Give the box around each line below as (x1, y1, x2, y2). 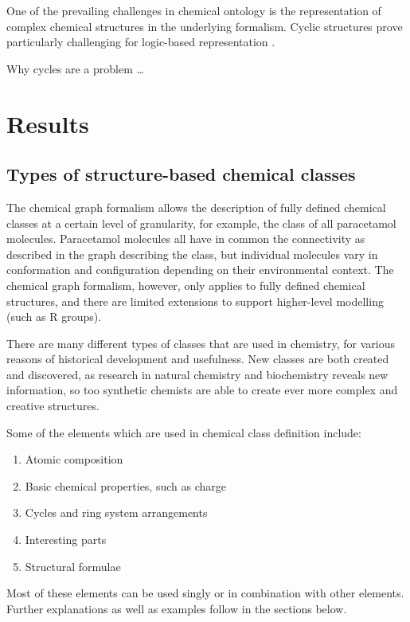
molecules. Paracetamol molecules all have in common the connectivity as (6, 230, 365, 247)
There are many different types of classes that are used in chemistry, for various (6, 334, 396, 351)
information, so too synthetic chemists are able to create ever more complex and (6, 381, 398, 398)
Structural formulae (25, 557, 121, 574)
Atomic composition (25, 451, 123, 467)
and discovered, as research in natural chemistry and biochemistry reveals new (6, 366, 389, 382)
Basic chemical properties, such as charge (25, 477, 226, 494)
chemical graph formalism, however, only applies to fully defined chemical (6, 276, 365, 293)
